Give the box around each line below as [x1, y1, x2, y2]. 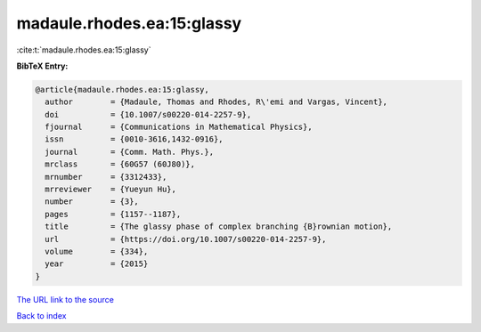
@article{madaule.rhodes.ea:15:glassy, [35, 85, 209, 94]
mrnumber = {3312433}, [45, 172, 167, 182]
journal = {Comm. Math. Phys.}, [45, 147, 214, 157]
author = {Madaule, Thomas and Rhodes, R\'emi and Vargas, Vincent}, [45, 97, 387, 107]
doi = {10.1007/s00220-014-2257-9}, [45, 109, 252, 119]
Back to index [16, 311, 67, 321]
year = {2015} [45, 259, 149, 269]
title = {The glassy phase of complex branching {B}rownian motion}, [45, 222, 393, 231]
